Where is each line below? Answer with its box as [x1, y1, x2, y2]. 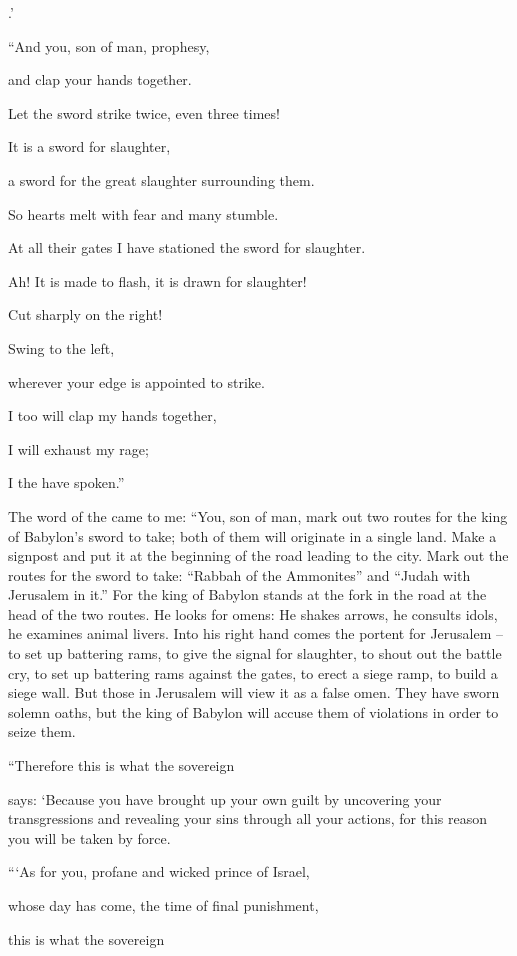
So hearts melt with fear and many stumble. [8, 203, 279, 224]
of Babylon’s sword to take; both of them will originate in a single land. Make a [8, 525, 497, 546]
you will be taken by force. [8, 827, 171, 848]
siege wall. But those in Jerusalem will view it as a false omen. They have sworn [8, 682, 500, 703]
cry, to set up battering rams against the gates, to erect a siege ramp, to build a [8, 662, 498, 683]
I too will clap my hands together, [8, 405, 217, 426]
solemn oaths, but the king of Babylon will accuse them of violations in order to [8, 701, 499, 722]
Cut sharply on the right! [8, 304, 163, 325]
